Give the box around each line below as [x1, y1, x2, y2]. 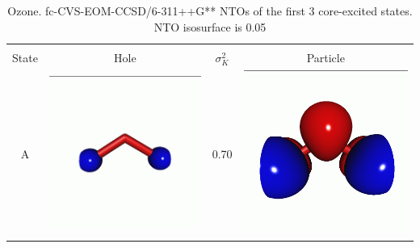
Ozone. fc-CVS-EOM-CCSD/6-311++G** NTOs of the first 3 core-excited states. [7, 2, 413, 19]
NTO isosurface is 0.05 [153, 18, 267, 35]
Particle [306, 48, 345, 65]
